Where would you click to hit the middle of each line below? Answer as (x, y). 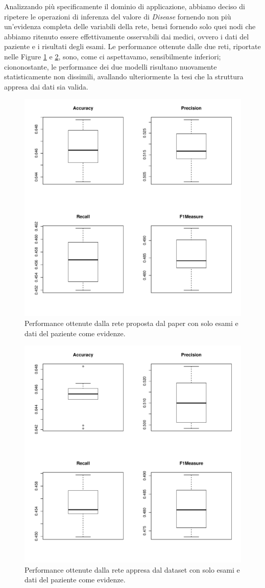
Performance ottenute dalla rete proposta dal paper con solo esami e (131, 323)
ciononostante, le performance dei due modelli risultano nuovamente (111, 66)
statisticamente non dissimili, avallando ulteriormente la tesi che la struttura (124, 77)
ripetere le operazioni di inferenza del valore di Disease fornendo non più (118, 16)
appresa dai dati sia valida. (46, 86)
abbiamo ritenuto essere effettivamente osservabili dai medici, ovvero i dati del (127, 36)
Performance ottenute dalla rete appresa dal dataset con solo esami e (132, 569)
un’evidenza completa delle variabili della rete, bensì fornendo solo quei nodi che (130, 26)
